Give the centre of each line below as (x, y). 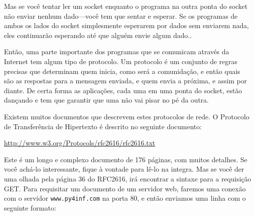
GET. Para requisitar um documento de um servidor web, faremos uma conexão (125, 188)
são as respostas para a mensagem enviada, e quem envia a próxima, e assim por (126, 81)
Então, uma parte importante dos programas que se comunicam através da (117, 52)
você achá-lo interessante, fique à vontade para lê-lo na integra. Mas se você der (124, 169)
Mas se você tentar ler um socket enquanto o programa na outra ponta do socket (126, 6)
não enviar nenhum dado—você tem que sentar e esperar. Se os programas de (121, 16)
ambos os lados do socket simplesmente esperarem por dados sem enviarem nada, (127, 25)
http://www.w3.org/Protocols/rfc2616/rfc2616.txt (80, 143)
